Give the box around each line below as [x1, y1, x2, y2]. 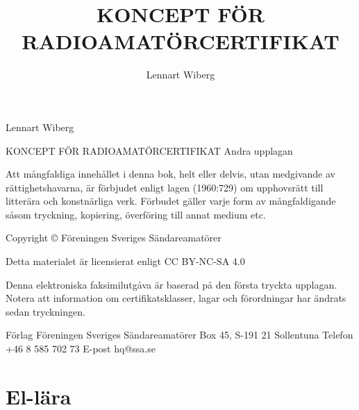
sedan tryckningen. [6, 304, 85, 318]
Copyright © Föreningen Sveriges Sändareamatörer [6, 230, 222, 245]
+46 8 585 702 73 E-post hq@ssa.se [6, 341, 156, 356]
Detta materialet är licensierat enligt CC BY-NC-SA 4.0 [6, 254, 245, 268]
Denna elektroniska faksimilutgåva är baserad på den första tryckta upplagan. [6, 277, 337, 291]
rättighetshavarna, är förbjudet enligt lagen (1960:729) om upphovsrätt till [6, 180, 324, 194]
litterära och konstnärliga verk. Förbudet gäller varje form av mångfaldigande [6, 194, 336, 208]
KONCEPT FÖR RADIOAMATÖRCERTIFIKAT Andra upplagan [6, 143, 293, 157]
